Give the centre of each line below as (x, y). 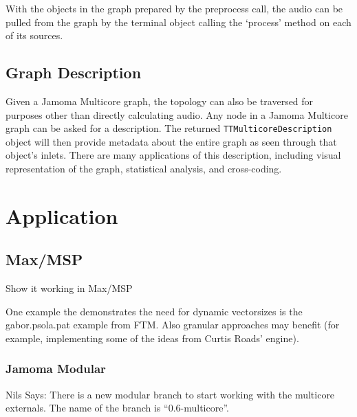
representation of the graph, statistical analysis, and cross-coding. (144, 169)
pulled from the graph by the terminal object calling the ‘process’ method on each (178, 22)
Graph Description (74, 72)
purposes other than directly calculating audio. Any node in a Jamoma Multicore (177, 114)
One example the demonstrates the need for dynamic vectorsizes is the (154, 311)
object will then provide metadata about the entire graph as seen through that (171, 141)
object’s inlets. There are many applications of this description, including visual (173, 155)
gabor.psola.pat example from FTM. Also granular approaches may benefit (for (173, 325)
